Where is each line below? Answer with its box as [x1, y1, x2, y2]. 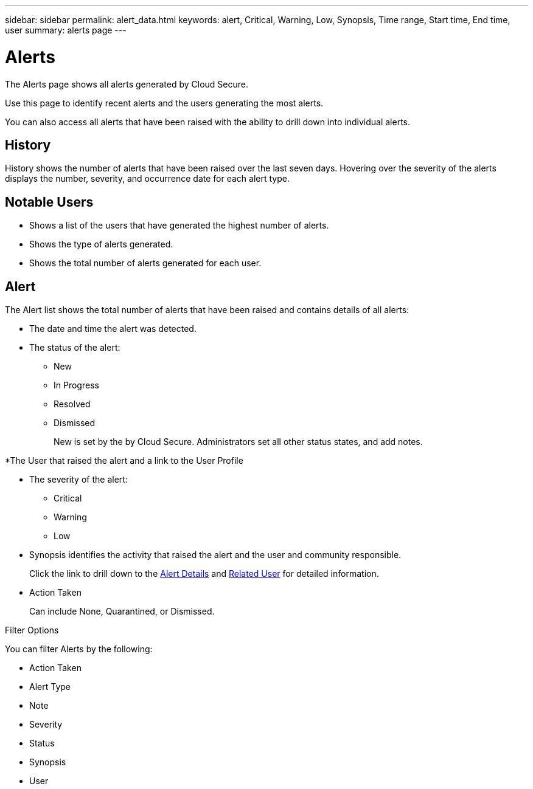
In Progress [54, 380, 99, 391]
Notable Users [5, 194, 94, 210]
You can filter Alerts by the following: [5, 644, 153, 655]
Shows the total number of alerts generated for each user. [29, 258, 262, 269]
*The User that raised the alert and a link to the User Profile [5, 455, 243, 466]
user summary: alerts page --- [5, 25, 127, 35]
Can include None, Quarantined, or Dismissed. [29, 606, 215, 617]
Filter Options [5, 625, 59, 636]
